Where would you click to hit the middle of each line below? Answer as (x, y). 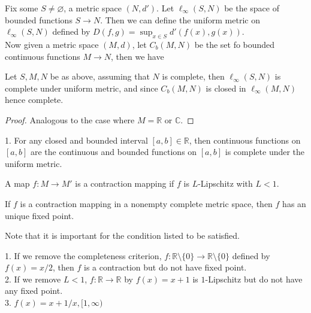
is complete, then (193, 76)
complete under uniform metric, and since (81, 88)
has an (294, 203)
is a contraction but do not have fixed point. (165, 267)
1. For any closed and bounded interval (76, 140)
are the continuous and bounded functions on (114, 152)
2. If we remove (33, 279)
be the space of (252, 8)
